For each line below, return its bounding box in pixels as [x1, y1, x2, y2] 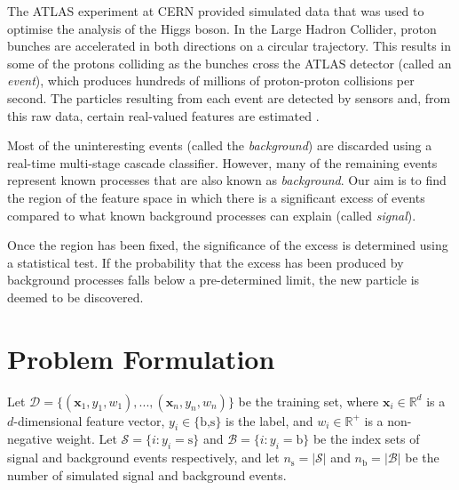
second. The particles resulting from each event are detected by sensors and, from [7, 88, 451, 107]
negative [7, 430, 52, 448]
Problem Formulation [7, 340, 275, 376]
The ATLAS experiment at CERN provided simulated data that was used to [7, 2, 424, 20]
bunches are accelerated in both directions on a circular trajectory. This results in [7, 36, 452, 55]
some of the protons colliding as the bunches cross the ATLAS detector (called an [7, 53, 452, 72]
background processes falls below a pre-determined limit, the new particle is [7, 270, 420, 289]
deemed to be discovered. [7, 287, 144, 306]
